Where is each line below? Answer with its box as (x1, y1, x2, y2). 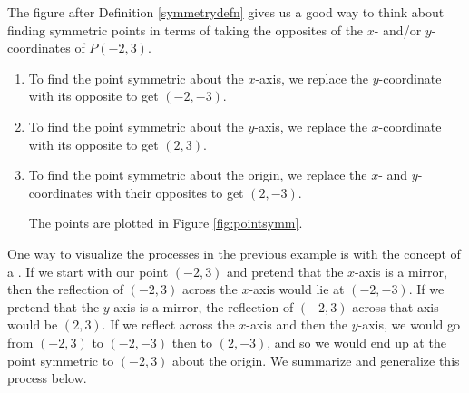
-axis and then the (246, 315, 348, 334)
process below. (7, 368, 87, 388)
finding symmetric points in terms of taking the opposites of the (7, 20, 364, 39)
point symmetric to (7, 350, 114, 369)
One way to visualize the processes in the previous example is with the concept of (7, 243, 461, 262)
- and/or (374, 20, 422, 39)
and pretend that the (227, 261, 344, 280)
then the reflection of (7, 280, 123, 299)
